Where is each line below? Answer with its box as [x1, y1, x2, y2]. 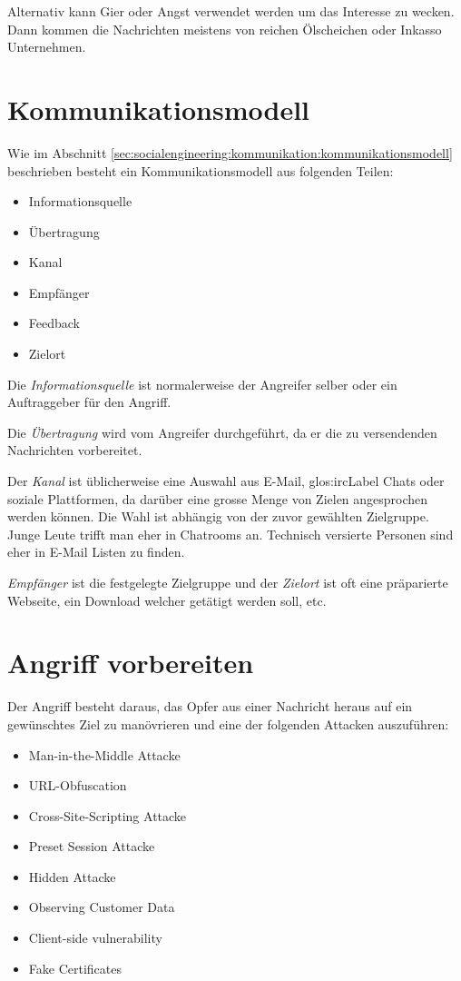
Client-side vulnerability [28, 928, 162, 947]
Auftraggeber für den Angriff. [7, 392, 172, 411]
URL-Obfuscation [28, 776, 127, 795]
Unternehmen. [7, 37, 86, 56]
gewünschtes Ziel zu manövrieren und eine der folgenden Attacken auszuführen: [7, 714, 449, 733]
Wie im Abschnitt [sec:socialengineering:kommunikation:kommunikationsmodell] [7, 143, 453, 162]
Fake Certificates [28, 958, 122, 977]
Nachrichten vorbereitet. [7, 441, 142, 460]
